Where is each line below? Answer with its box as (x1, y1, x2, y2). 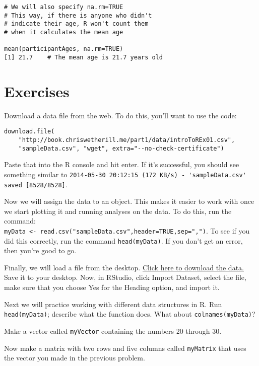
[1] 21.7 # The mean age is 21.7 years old (4, 53, 163, 61)
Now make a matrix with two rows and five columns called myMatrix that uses (4, 342, 246, 353)
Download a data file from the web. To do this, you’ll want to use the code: (4, 110, 237, 120)
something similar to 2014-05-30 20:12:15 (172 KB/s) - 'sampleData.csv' (4, 169, 246, 179)
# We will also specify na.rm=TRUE (4, 4, 123, 11)
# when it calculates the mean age (4, 28, 123, 36)
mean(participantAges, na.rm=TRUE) (4, 45, 123, 53)
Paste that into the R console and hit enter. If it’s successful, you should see (4, 159, 239, 170)
